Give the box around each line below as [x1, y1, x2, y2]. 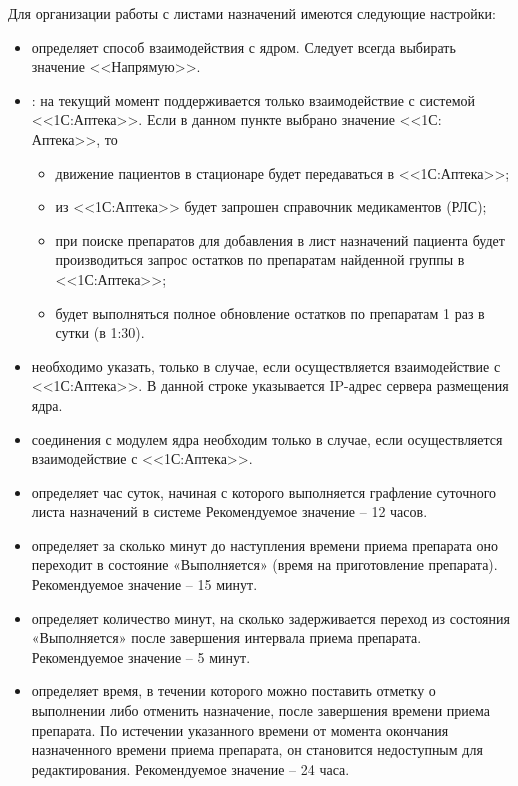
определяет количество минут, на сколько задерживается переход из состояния [31, 607, 510, 628]
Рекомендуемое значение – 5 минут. [31, 646, 251, 667]
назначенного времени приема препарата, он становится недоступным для [31, 739, 483, 760]
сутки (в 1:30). [55, 322, 145, 343]
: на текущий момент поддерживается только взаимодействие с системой [31, 89, 475, 110]
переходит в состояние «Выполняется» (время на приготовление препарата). [31, 554, 498, 575]
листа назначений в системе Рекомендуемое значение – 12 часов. [31, 501, 428, 522]
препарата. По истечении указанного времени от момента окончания [31, 719, 449, 740]
